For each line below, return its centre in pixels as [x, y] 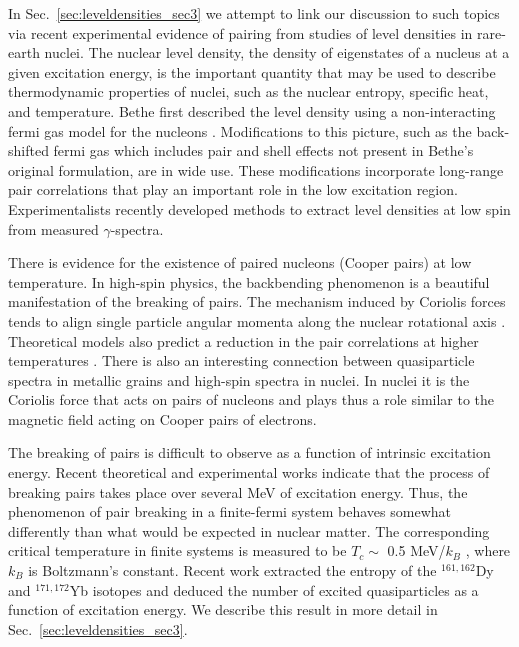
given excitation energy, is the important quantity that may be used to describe [252, 71]
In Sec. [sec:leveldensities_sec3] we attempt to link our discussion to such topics [254, 13]
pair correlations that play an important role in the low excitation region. [233, 189]
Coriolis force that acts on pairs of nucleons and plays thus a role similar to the [251, 399]
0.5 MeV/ [416, 550]
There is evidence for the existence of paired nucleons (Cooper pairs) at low [240, 262]
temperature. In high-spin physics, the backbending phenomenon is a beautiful [249, 281]
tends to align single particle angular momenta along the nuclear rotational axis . [257, 320]
